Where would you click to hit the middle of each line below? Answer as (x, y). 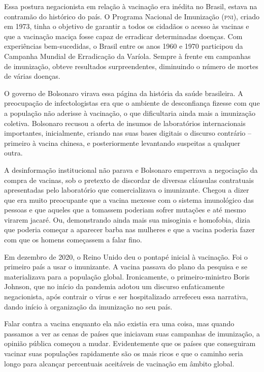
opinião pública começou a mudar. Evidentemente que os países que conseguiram (130, 343)
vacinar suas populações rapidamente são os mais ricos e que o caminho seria (124, 353)
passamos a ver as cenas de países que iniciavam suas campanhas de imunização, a (132, 333)
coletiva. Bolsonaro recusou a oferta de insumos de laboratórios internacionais (125, 123)
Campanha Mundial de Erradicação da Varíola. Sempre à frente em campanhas (127, 56)
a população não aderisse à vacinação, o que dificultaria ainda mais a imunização (130, 113)
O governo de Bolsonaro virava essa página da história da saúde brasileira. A (124, 93)
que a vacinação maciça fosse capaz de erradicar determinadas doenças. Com (123, 36)
